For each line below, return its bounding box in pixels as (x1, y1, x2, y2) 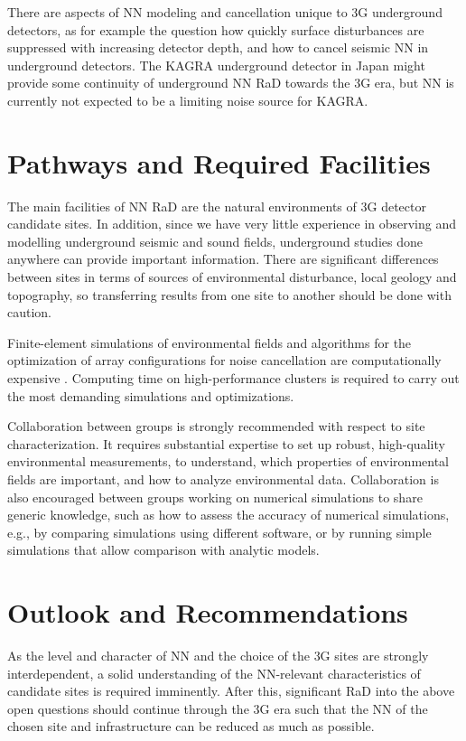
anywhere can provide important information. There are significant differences (7, 249, 439, 268)
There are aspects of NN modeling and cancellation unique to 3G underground (7, 3, 443, 21)
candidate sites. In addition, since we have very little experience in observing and (7, 214, 457, 233)
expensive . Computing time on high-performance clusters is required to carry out (7, 369, 460, 388)
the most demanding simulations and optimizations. (7, 386, 294, 405)
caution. (7, 303, 52, 322)
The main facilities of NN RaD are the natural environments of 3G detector (7, 196, 426, 215)
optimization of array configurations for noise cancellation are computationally (7, 351, 442, 370)
